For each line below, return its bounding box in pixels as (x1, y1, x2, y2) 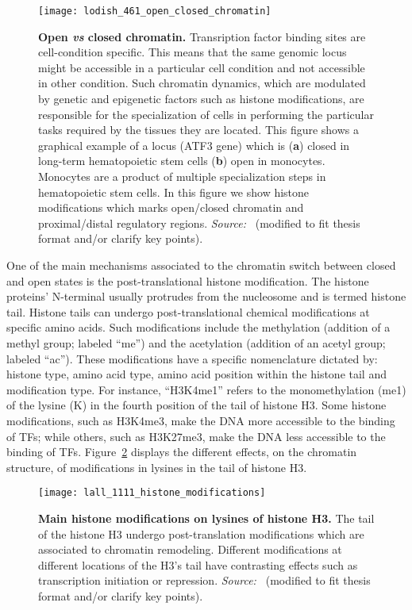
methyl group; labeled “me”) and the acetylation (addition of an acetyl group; (6, 334, 386, 351)
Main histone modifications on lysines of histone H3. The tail (38, 509, 375, 526)
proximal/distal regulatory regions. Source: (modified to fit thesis (38, 214, 360, 231)
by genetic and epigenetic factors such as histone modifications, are (38, 90, 364, 107)
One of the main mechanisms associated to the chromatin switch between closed (6, 256, 396, 273)
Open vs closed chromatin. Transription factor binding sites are (38, 28, 366, 44)
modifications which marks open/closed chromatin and (38, 199, 304, 216)
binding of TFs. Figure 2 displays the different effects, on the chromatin (6, 443, 357, 460)
